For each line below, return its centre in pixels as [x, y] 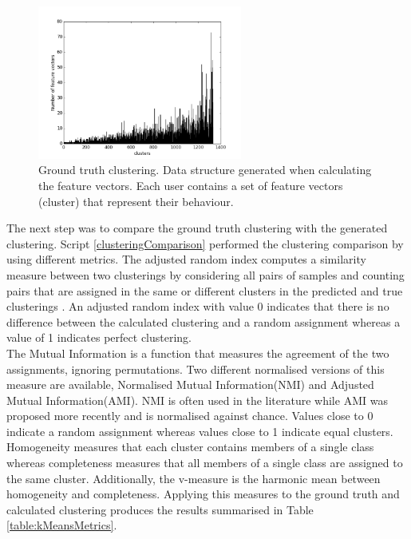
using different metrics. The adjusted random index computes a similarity [186, 259]
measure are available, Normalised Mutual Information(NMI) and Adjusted [190, 384]
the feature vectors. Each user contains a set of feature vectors [191, 185]
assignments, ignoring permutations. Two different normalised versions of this [196, 369]
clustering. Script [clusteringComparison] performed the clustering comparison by [205, 243]
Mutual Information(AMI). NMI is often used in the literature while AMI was [197, 400]
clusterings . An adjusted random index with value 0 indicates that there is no [198, 306]
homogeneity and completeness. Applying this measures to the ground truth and [203, 494]
